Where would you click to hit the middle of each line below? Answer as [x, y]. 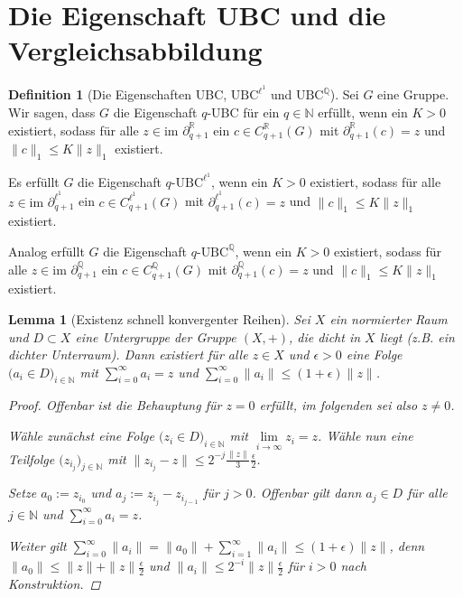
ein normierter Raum [389, 318]
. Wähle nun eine [366, 436]
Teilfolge [32, 458]
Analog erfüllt [46, 251]
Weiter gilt [37, 546]
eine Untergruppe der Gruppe [156, 336]
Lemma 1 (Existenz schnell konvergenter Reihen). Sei [159, 318]
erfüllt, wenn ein [363, 112]
